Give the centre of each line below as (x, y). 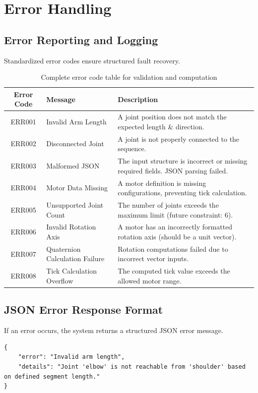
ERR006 (23, 232)
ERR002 (23, 143)
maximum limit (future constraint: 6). (175, 214)
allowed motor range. (150, 280)
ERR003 (23, 165)
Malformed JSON (73, 165)
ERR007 (23, 253)
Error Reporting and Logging (81, 39)
